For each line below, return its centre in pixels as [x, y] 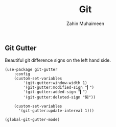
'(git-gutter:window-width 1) [55, 83]
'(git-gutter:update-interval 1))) [56, 111]
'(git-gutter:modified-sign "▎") [59, 88]
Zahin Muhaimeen [85, 23]
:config [22, 74]
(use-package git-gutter [31, 70]
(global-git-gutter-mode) [32, 120]
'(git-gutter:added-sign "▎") [55, 92]
